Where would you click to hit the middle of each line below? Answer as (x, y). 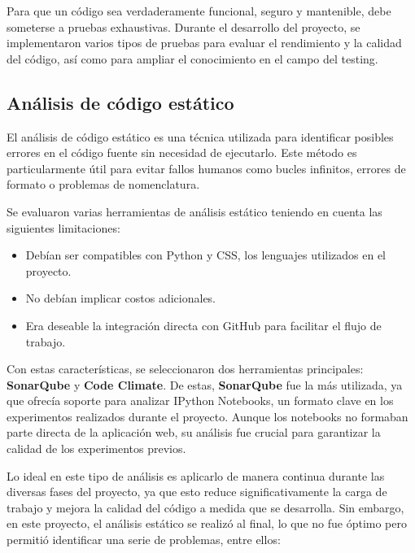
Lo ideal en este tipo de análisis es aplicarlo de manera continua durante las (196, 475)
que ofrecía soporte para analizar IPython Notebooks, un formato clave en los (200, 401)
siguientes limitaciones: (63, 227)
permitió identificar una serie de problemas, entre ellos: (144, 540)
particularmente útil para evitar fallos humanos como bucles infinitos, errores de (206, 168)
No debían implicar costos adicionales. (121, 298)
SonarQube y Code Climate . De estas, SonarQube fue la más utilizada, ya (205, 384)
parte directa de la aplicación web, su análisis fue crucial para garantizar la (194, 432)
